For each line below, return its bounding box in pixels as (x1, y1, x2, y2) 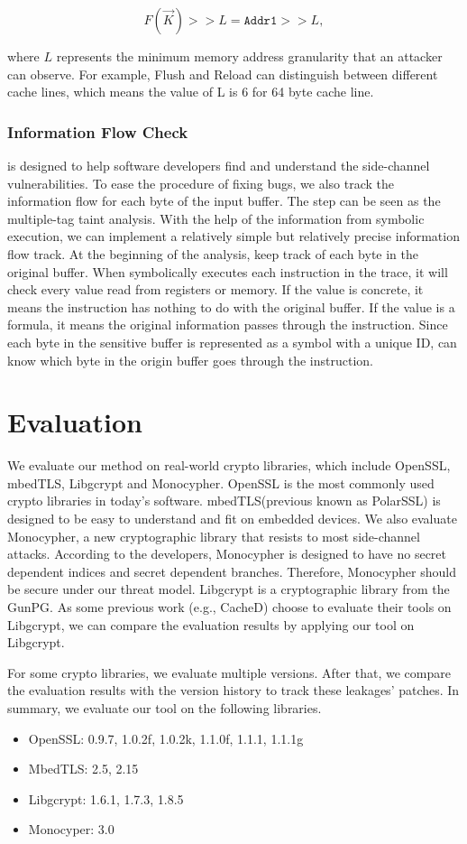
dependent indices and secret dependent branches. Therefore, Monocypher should (7, 561, 456, 580)
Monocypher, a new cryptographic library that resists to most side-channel (7, 526, 420, 545)
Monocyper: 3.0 (28, 820, 114, 839)
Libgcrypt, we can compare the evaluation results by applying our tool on (7, 615, 415, 634)
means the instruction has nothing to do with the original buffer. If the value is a (7, 297, 455, 316)
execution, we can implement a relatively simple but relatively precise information (7, 227, 460, 246)
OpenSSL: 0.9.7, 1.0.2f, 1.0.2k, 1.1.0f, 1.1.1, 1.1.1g (28, 728, 304, 747)
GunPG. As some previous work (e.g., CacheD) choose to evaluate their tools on (7, 598, 452, 616)
